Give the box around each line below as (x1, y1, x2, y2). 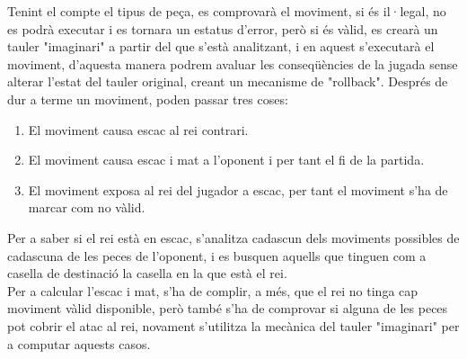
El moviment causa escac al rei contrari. (28, 120, 249, 139)
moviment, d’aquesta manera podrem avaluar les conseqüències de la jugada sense (7, 54, 458, 73)
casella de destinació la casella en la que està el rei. (7, 264, 287, 283)
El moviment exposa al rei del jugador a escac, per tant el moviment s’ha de (28, 180, 448, 199)
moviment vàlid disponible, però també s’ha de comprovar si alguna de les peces (7, 299, 448, 318)
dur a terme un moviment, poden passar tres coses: (7, 89, 288, 108)
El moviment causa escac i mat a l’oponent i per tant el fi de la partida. (28, 150, 425, 169)
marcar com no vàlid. (28, 198, 145, 217)
